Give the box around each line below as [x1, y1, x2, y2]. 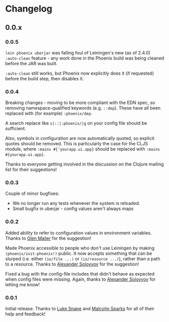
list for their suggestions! [5, 167, 57, 173]
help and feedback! [5, 311, 45, 317]
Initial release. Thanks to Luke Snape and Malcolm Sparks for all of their [5, 306, 155, 312]
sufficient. [5, 126, 26, 132]
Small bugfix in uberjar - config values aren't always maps [12, 205, 134, 212]
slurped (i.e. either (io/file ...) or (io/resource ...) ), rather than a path [5, 255, 160, 261]
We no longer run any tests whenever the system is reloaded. [12, 200, 140, 206]
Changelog [5, 3, 52, 15]
